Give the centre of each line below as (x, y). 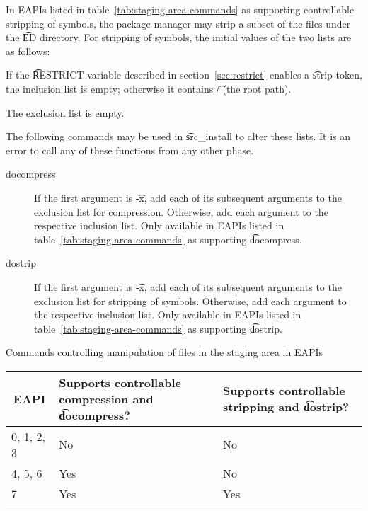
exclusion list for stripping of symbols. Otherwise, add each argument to (190, 300)
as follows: (28, 51)
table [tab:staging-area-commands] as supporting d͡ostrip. (158, 328)
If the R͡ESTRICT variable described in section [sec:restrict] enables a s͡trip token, (184, 75)
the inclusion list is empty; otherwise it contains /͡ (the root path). (149, 88)
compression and (106, 398)
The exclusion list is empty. (65, 112)
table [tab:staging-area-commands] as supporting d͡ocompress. (168, 239)
